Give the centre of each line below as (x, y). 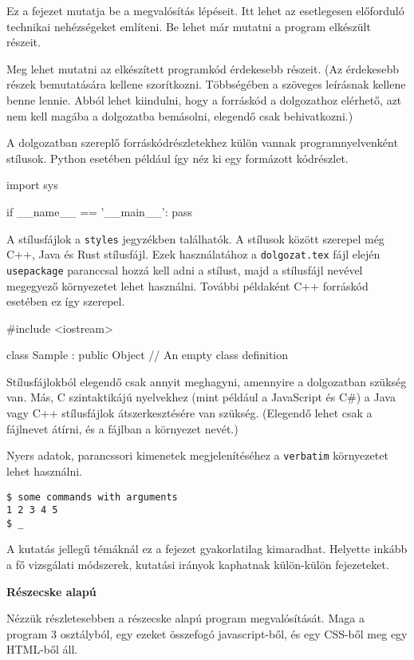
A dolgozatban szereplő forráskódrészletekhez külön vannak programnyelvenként (202, 142)
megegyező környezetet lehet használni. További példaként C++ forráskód (187, 285)
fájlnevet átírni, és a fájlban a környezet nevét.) (122, 428)
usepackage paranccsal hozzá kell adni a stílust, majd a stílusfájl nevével (185, 269)
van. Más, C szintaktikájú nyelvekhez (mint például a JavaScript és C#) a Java (201, 397)
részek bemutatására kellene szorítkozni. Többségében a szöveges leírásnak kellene (206, 84)
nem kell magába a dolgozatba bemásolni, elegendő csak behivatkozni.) (180, 115)
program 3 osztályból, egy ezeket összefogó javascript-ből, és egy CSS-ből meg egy (207, 633)
